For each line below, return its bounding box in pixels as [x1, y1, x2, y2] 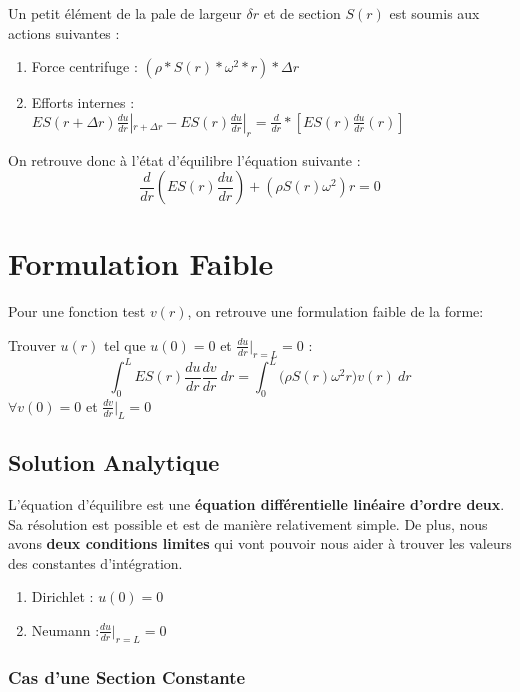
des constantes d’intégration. [8, 552, 183, 573]
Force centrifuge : [31, 56, 138, 77]
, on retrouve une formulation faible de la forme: [187, 301, 484, 322]
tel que [104, 334, 146, 355]
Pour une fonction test [8, 301, 146, 322]
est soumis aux [389, 3, 480, 23]
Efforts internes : [31, 92, 135, 113]
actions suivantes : [8, 22, 120, 43]
